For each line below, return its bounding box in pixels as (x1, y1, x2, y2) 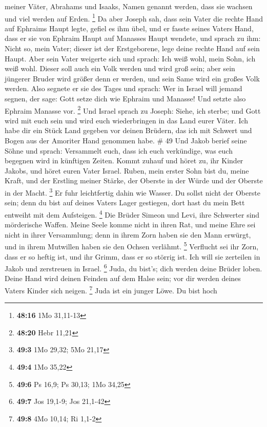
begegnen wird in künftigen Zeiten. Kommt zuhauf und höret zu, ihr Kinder (5, 155, 243, 166)
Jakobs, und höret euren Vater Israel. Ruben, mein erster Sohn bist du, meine (5, 165, 249, 176)
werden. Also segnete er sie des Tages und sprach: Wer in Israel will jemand (5, 83, 242, 94)
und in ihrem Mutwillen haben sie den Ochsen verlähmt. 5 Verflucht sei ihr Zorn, (5, 240, 259, 251)
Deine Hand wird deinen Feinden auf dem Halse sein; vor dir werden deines (5, 273, 241, 284)
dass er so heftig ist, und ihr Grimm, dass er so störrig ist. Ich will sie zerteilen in (5, 251, 260, 262)
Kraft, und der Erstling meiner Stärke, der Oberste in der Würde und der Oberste (5, 175, 263, 186)
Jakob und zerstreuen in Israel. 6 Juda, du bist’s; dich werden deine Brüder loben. (5, 262, 262, 273)
